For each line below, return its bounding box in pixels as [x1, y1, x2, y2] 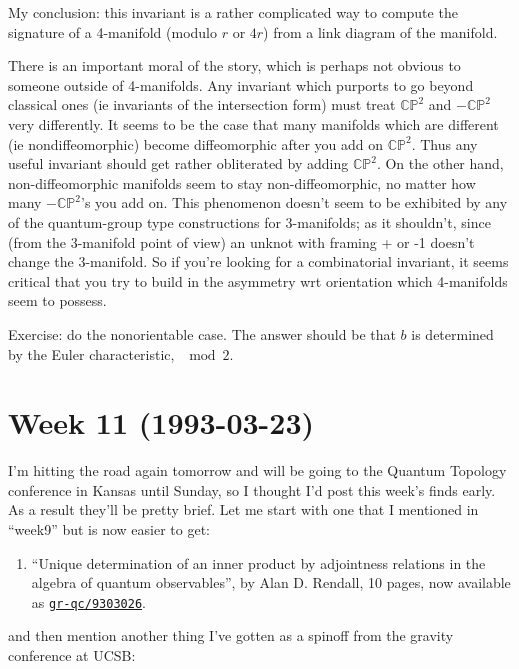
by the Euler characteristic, [8, 343, 175, 364]
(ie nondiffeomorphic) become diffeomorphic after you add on [8, 133, 384, 154]
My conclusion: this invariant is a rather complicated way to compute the [8, 2, 458, 22]
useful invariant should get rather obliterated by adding [8, 153, 349, 174]
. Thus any [411, 133, 478, 154]
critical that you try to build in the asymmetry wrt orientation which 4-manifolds [8, 270, 508, 291]
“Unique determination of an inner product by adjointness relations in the [31, 552, 486, 573]
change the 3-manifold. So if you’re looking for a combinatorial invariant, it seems [8, 251, 509, 272]
